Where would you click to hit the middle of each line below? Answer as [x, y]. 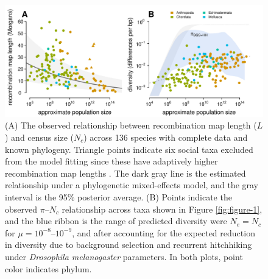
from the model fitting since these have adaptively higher [111, 161]
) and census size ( [39, 137]
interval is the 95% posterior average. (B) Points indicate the [118, 197]
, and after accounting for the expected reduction [164, 232]
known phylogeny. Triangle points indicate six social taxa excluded [129, 149]
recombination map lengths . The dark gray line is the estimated [125, 173]
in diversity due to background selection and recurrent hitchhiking [129, 245]
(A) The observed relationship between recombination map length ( [131, 125]
